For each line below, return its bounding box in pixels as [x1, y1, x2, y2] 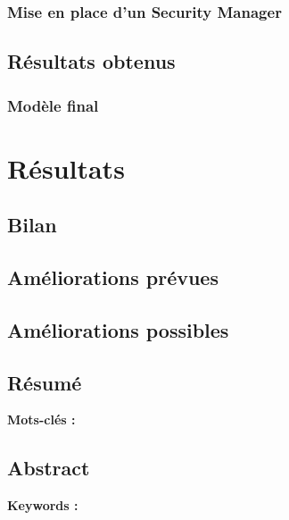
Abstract [7, 454, 90, 482]
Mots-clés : [7, 410, 76, 429]
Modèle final [7, 94, 99, 116]
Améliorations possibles [7, 315, 229, 343]
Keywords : [7, 496, 78, 515]
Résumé [7, 368, 82, 396]
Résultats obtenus [7, 47, 176, 75]
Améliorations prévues [7, 264, 219, 291]
